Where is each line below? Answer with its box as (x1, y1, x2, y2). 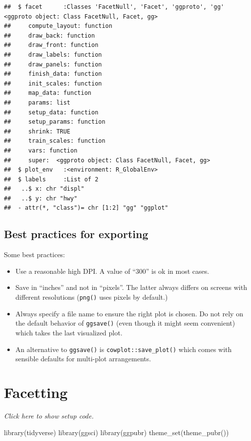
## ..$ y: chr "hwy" (4, 195, 78, 202)
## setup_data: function (4, 109, 99, 116)
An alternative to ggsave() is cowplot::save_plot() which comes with (15, 344, 232, 354)
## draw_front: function (4, 42, 99, 49)
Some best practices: (4, 249, 65, 260)
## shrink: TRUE (4, 128, 71, 135)
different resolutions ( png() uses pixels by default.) (15, 292, 168, 302)
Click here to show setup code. (4, 410, 94, 420)
